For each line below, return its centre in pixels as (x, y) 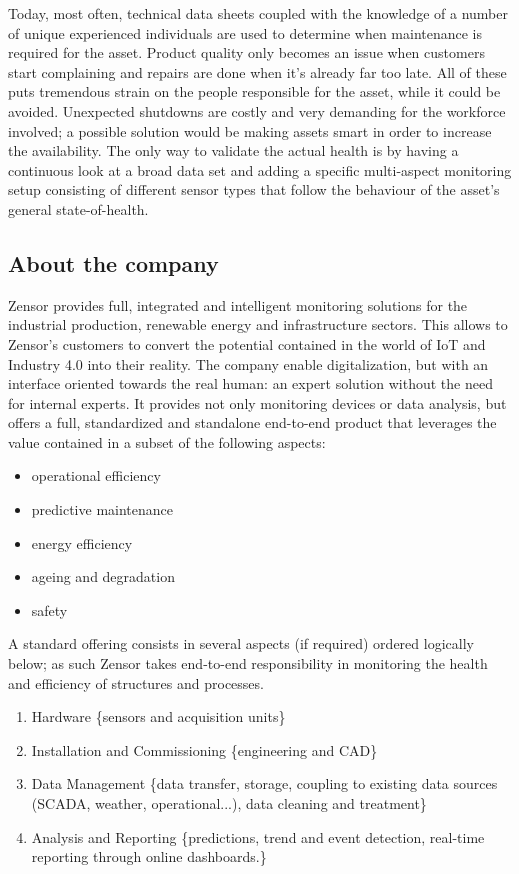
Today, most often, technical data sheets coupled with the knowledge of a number (258, 13)
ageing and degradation (103, 576)
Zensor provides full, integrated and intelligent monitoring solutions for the (238, 304)
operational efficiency (96, 475)
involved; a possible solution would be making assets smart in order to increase (250, 130)
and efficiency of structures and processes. (136, 682)
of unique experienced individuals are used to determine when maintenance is (245, 32)
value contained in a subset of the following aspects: (167, 441)
